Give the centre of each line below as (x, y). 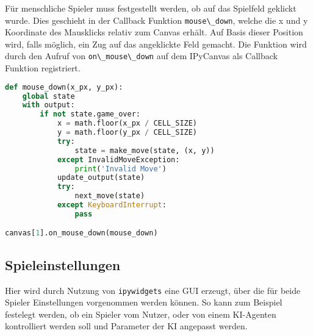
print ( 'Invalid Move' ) (121, 169)
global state (49, 96)
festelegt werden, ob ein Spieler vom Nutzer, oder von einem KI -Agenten (141, 314)
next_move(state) (110, 196)
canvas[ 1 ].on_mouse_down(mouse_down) (81, 233)
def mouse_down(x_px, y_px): (64, 87)
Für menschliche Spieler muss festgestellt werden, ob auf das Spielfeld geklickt (151, 8)
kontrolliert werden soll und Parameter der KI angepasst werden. (126, 326)
